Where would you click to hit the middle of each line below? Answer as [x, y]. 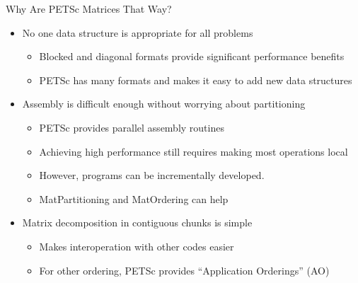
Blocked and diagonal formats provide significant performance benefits [192, 56]
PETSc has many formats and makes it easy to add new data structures [196, 80]
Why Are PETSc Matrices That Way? [89, 8]
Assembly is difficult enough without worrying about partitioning [164, 104]
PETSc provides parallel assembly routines [132, 127]
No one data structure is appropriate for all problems [138, 32]
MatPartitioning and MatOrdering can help [134, 198]
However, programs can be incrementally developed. [152, 175]
